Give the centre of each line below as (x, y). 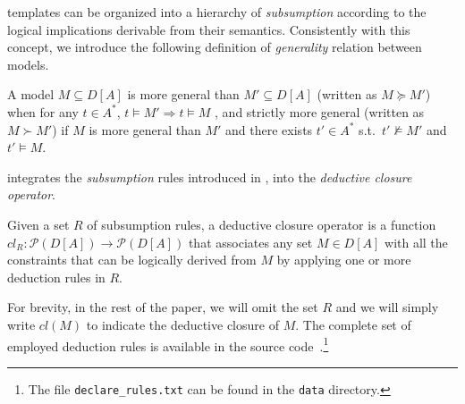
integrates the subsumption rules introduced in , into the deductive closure (210, 177)
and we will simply (387, 307)
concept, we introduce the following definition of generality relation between (215, 47)
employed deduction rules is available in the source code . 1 (168, 344)
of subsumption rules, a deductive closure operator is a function (262, 224)
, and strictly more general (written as (320, 111)
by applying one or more (344, 260)
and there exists (269, 129)
